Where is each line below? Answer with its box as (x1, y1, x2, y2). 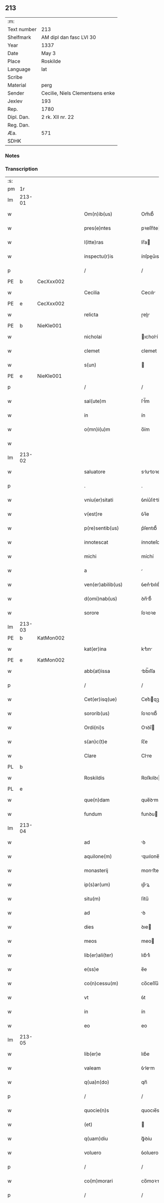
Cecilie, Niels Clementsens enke (41, 89, 115, 96)
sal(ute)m (83, 398, 106, 404)
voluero (83, 1150, 102, 1156)
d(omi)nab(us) (83, 595, 118, 602)
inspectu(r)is (83, 253, 114, 260)
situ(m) (83, 895, 101, 902)
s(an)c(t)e (83, 738, 107, 745)
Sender (7, 89, 24, 96)
